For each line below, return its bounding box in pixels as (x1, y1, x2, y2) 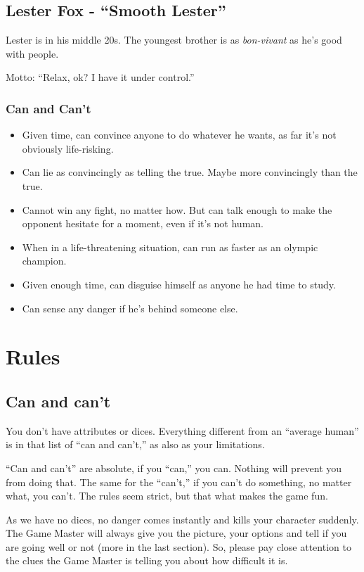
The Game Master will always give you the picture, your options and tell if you (6, 526, 347, 540)
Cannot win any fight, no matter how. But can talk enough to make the (22, 202, 332, 217)
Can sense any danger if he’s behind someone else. (22, 300, 238, 315)
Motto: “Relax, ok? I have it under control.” (6, 70, 195, 84)
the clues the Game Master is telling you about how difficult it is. (6, 553, 288, 568)
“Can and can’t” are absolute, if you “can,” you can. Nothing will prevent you (6, 460, 342, 475)
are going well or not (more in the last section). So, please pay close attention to (6, 539, 351, 554)
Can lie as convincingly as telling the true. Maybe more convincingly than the (22, 165, 358, 179)
